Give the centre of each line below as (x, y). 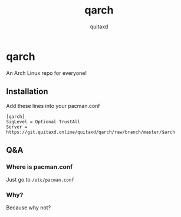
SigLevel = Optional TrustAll (43, 121)
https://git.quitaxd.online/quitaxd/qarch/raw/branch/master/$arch (91, 132)
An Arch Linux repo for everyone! (47, 73)
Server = (17, 127)
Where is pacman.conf (40, 167)
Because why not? (29, 208)
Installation (27, 92)
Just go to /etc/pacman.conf (40, 180)
